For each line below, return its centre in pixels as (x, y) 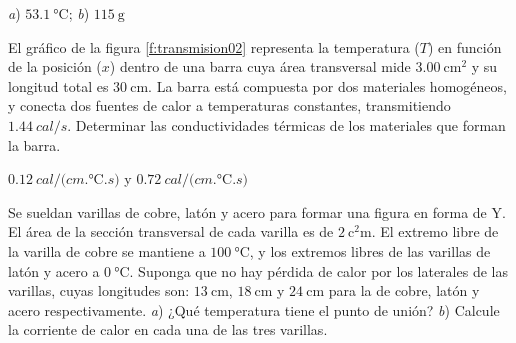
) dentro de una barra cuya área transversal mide (260, 66)
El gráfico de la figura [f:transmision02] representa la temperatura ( (214, 46)
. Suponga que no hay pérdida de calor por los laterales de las (318, 270)
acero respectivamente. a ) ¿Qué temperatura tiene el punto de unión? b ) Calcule (254, 309)
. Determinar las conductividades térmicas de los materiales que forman (286, 124)
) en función (464, 46)
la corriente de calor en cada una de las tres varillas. (168, 329)
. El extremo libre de (435, 231)
